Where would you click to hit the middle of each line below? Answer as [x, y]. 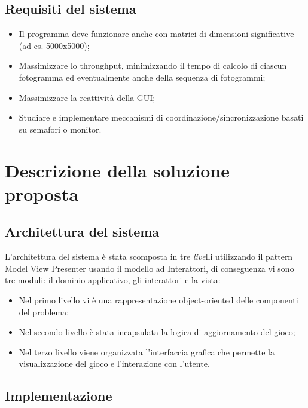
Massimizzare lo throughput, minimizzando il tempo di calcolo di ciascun [153, 65]
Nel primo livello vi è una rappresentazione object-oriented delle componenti [158, 300]
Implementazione [59, 396]
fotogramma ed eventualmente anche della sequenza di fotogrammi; [142, 77]
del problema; [44, 312]
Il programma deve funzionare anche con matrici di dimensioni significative [156, 34]
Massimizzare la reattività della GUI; [87, 97]
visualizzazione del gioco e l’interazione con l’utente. [114, 363]
